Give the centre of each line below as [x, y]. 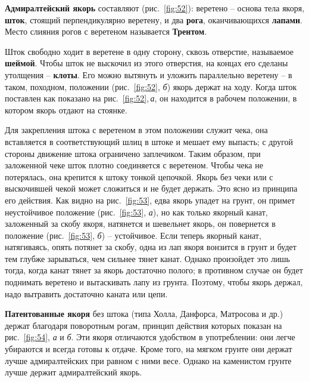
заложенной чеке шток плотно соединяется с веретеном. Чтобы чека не [134, 165]
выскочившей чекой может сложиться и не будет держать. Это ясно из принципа [151, 188]
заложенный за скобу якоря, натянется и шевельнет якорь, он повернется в [140, 224]
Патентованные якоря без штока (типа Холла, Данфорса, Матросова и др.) [144, 314]
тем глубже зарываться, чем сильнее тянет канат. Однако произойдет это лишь [147, 258]
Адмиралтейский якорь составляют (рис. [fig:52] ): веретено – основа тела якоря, [155, 8]
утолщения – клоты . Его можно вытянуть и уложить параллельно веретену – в [149, 74]
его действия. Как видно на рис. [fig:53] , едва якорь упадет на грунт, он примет [150, 200]
